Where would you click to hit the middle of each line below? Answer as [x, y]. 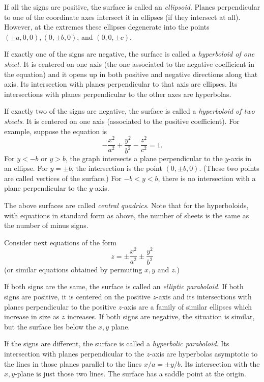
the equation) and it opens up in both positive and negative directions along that [131, 74]
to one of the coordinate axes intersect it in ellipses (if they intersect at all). [122, 17]
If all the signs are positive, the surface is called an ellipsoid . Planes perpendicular [132, 7]
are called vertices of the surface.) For [63, 178]
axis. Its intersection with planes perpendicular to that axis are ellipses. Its [121, 84]
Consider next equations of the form [61, 242]
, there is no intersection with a [207, 178]
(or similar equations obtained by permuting [73, 269]
